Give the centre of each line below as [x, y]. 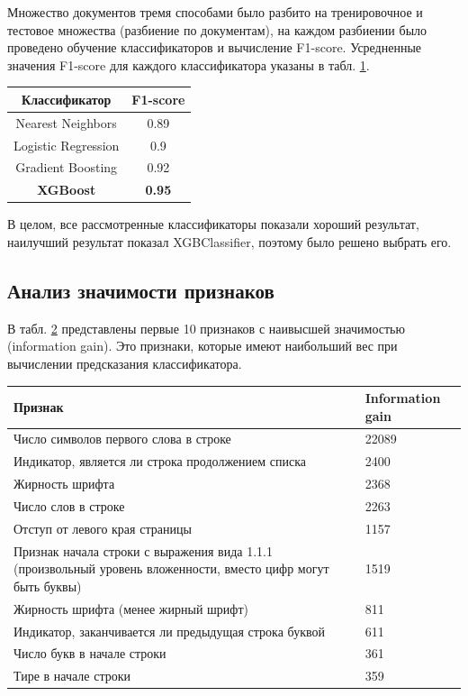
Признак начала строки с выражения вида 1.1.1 [143, 550]
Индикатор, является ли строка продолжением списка [160, 461]
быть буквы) [48, 586]
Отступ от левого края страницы [103, 528]
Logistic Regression [67, 145]
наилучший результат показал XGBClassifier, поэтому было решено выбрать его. [229, 241]
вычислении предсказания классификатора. [125, 363]
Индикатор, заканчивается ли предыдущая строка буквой [169, 631]
